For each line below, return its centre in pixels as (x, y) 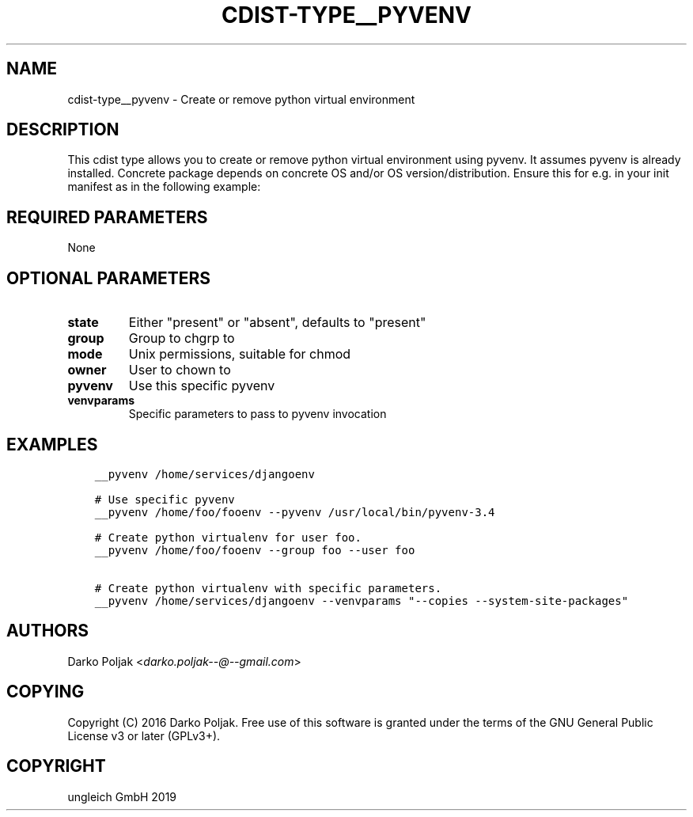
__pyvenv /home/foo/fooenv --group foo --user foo (255, 550)
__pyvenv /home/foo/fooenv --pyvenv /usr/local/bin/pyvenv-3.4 (295, 512)
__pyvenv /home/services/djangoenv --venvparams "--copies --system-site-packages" (362, 600)
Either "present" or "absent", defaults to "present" (277, 323)
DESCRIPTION (63, 130)
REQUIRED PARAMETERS (107, 217)
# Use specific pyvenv (165, 499)
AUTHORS (48, 631)
